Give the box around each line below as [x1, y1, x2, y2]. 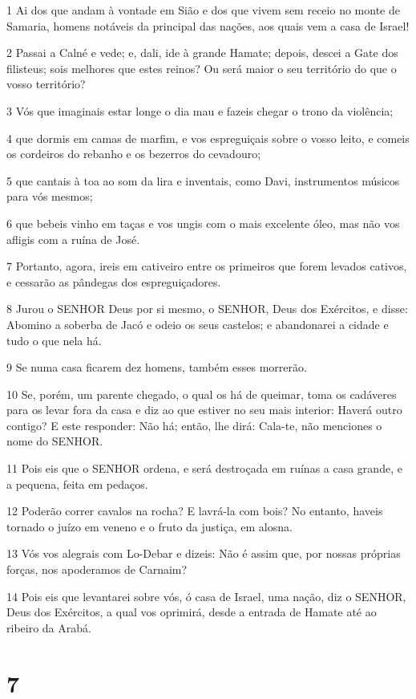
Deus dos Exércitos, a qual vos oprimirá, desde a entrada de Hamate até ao [6, 603, 377, 620]
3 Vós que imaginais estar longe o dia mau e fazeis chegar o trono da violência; [6, 102, 394, 119]
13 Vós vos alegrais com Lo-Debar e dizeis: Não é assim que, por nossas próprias [6, 545, 401, 562]
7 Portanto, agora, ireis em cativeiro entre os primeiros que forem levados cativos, [6, 258, 407, 274]
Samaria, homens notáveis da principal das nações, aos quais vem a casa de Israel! [6, 17, 410, 34]
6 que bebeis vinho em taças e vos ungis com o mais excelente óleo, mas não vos [6, 214, 400, 231]
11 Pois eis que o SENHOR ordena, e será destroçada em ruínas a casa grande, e [6, 460, 402, 477]
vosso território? [6, 75, 86, 92]
